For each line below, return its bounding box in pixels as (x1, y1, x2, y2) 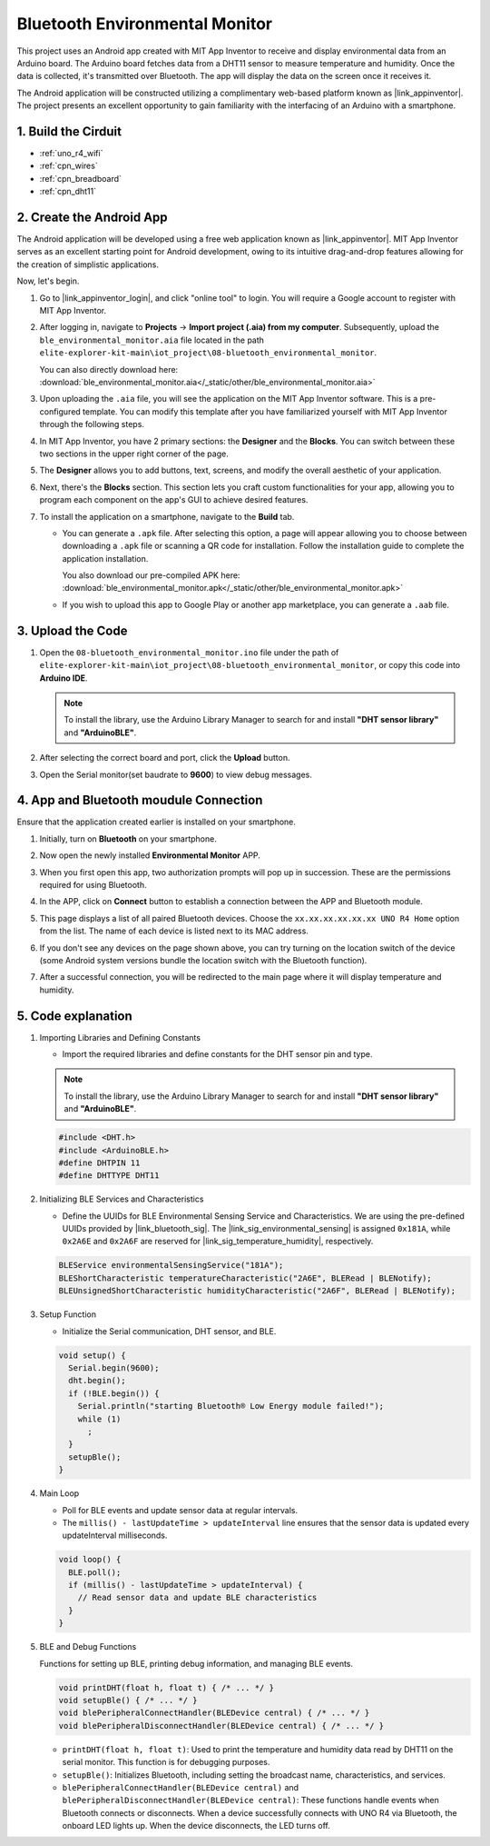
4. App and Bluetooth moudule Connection (16, 793, 263, 808)
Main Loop (39, 1488, 80, 1499)
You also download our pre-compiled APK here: (62, 570, 240, 581)
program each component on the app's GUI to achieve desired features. (39, 494, 309, 505)
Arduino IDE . (39, 673, 88, 684)
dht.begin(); (68, 1375, 126, 1386)
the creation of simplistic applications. (16, 259, 159, 270)
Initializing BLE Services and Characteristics (39, 1193, 204, 1204)
